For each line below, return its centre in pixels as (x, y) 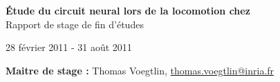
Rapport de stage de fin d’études (75, 24)
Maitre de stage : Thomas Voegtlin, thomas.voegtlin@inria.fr (140, 70)
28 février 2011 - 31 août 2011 (69, 47)
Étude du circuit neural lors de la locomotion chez (128, 10)
